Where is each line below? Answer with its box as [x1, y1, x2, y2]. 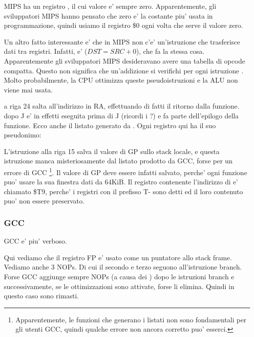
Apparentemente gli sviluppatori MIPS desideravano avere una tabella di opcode [4, 55, 245, 66]
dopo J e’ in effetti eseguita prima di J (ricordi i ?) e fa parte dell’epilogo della [4, 110, 239, 120]
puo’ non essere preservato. [4, 196, 85, 206]
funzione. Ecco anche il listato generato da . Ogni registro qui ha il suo [4, 120, 216, 130]
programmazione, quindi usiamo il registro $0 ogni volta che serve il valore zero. [4, 20, 243, 30]
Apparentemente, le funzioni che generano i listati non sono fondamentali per [15, 314, 247, 324]
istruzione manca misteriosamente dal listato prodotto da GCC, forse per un [4, 156, 233, 166]
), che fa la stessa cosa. [136, 46, 205, 56]
